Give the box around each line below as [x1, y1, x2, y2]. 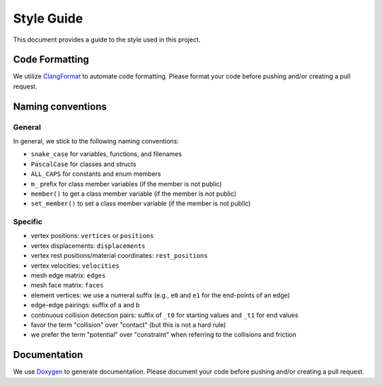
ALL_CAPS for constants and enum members [30, 170, 161, 178]
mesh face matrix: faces [30, 281, 104, 290]
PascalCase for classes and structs [30, 160, 137, 168]
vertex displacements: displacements [30, 241, 146, 250]
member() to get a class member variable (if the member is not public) [30, 189, 237, 198]
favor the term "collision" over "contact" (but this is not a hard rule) [30, 321, 226, 328]
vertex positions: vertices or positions [30, 232, 154, 240]
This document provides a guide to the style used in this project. [13, 35, 201, 44]
